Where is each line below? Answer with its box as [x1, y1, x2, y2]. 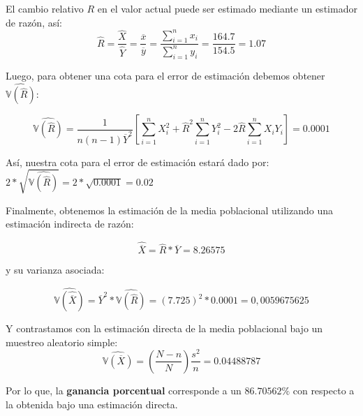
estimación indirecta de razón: [6, 216, 134, 231]
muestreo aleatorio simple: [6, 334, 118, 349]
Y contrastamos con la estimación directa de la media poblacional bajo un [6, 321, 323, 336]
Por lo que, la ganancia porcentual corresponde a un [6, 382, 242, 397]
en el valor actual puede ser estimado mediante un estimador [97, 1, 357, 15]
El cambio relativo [6, 1, 84, 15]
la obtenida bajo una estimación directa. [6, 396, 178, 411]
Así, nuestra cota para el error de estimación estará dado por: [6, 154, 269, 169]
